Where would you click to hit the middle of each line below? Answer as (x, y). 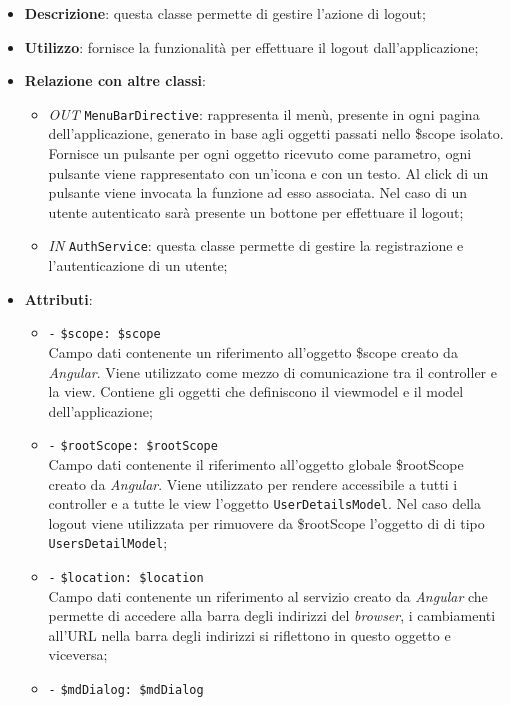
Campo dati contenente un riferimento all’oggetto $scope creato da (253, 351)
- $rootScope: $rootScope (133, 446)
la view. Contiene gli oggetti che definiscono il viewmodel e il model (256, 391)
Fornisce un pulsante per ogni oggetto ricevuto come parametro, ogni (260, 153)
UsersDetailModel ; (108, 542)
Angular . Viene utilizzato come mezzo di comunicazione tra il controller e (272, 371)
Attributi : (58, 298)
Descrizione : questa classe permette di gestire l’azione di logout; (225, 13)
